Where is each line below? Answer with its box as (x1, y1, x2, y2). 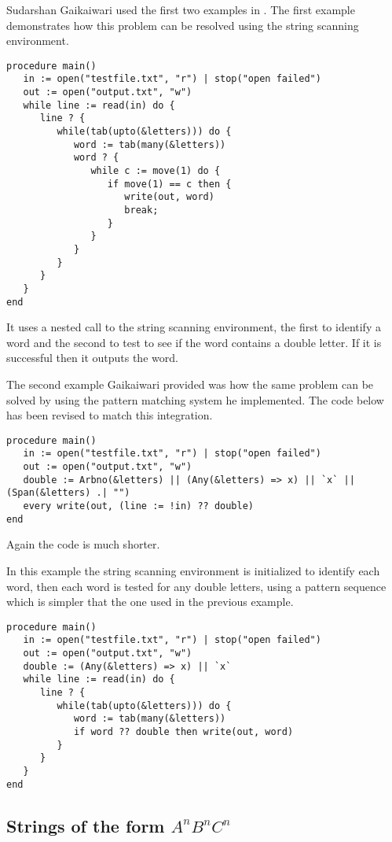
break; (124, 205, 159, 216)
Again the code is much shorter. (6, 536, 160, 552)
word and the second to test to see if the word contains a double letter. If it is (6, 334, 382, 350)
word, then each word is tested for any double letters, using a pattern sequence (6, 578, 387, 594)
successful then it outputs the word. (6, 349, 178, 366)
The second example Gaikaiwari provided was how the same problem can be (6, 376, 374, 393)
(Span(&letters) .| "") (6, 487, 130, 499)
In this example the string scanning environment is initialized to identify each (6, 563, 380, 578)
